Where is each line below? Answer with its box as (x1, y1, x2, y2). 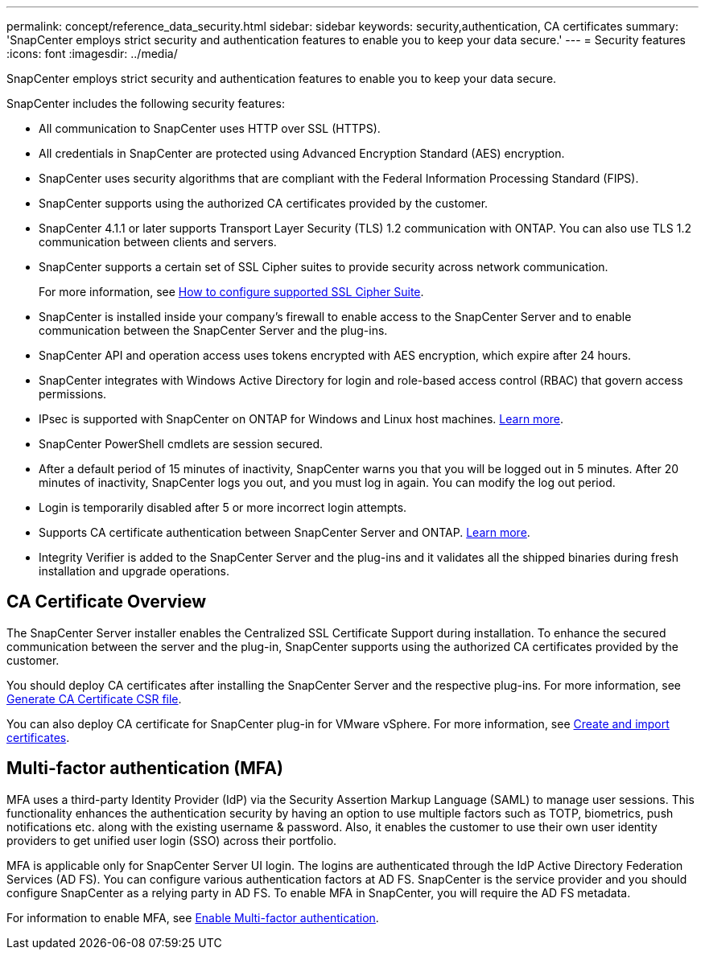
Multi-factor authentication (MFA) (6, 758, 283, 779)
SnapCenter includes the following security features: (6, 97, 285, 110)
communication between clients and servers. (39, 235, 277, 249)
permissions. (39, 387, 107, 401)
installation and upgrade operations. (39, 564, 229, 578)
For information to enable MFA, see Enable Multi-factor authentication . (6, 910, 379, 925)
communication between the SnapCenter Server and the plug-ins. (39, 323, 388, 337)
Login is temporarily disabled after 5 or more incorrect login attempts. (39, 501, 407, 514)
